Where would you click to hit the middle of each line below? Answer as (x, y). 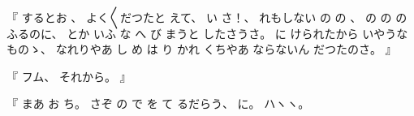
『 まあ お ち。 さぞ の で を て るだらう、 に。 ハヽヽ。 (158, 103)
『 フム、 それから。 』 (69, 76)
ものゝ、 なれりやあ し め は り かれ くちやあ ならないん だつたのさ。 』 (202, 49)
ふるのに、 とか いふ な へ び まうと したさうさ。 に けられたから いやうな (207, 33)
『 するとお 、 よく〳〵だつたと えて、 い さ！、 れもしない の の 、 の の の (207, 17)
